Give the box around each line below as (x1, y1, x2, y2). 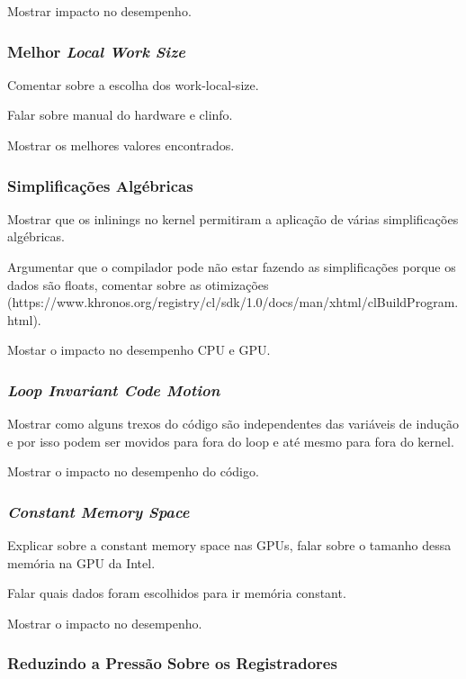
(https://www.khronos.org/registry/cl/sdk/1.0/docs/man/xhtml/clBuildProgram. (7, 293, 459, 312)
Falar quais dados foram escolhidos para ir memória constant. (7, 584, 346, 602)
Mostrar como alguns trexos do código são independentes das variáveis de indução (7, 414, 459, 433)
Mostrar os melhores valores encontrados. (7, 136, 235, 154)
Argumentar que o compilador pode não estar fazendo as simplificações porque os (7, 258, 456, 276)
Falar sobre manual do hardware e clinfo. (7, 105, 233, 124)
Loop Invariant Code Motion (7, 378, 220, 401)
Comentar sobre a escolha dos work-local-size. (7, 75, 259, 94)
